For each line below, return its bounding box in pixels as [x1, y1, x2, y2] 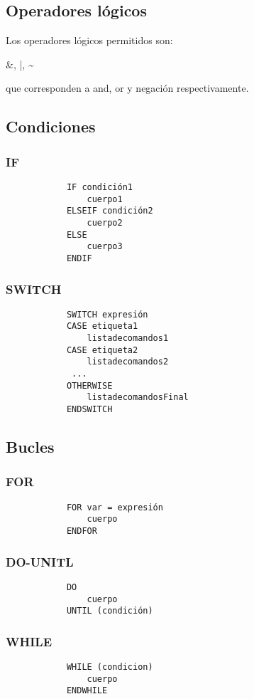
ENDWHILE [66, 685, 108, 696]
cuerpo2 [87, 217, 123, 228]
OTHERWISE [66, 380, 113, 391]
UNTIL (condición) [66, 606, 153, 616]
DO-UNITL [6, 552, 74, 570]
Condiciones [6, 115, 96, 137]
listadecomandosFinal [87, 392, 189, 403]
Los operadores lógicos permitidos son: [6, 33, 173, 48]
